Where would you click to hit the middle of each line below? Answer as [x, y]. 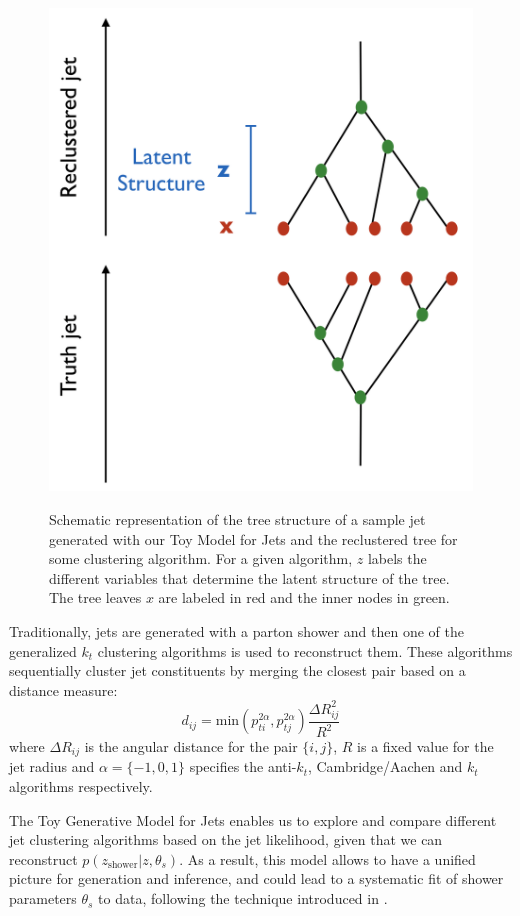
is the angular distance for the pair [191, 746]
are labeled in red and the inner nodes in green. [304, 597]
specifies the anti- [243, 766]
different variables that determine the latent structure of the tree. [249, 577]
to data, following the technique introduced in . [243, 898]
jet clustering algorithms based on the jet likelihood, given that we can [226, 839]
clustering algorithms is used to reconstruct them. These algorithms [305, 650]
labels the [397, 558]
